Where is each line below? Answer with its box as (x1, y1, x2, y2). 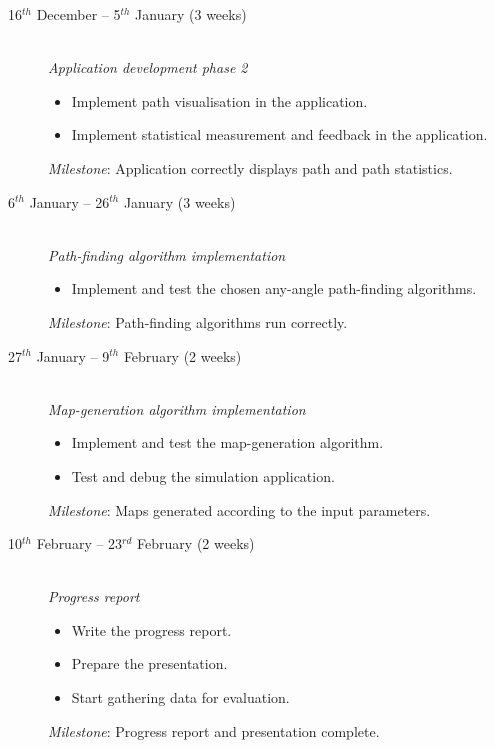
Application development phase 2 (48, 57, 248, 78)
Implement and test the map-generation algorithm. (71, 432, 384, 453)
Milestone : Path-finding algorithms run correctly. (48, 311, 348, 332)
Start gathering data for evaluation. (71, 687, 290, 708)
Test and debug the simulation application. (71, 465, 335, 486)
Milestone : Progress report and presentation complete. (48, 720, 380, 741)
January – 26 (29, 191, 110, 212)
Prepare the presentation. (71, 653, 228, 674)
